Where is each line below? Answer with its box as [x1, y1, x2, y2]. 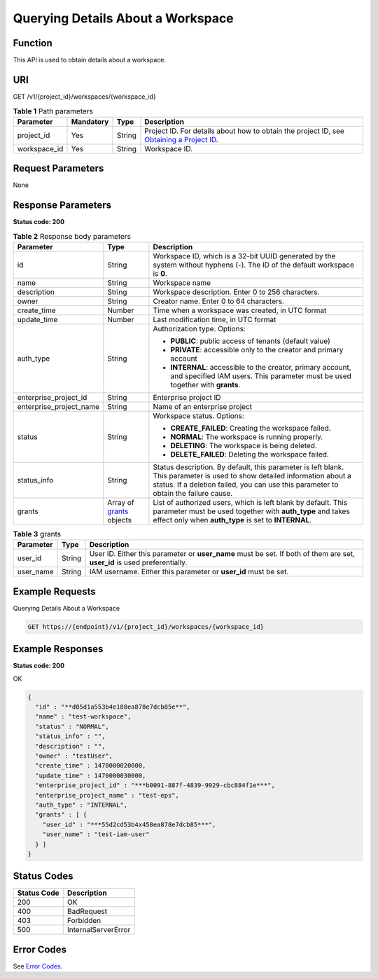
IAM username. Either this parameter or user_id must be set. [89, 567, 289, 577]
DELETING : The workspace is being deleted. [170, 440, 318, 450]
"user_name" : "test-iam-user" [42, 831, 150, 838]
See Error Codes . [13, 961, 63, 970]
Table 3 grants [13, 529, 62, 539]
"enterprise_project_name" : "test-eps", [35, 791, 180, 799]
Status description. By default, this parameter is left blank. [153, 462, 344, 472]
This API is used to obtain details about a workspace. [13, 56, 166, 64]
